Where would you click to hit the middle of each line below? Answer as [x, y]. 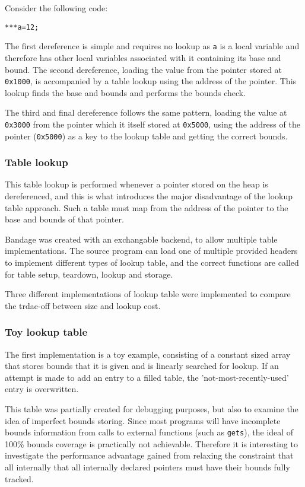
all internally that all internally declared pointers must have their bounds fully [147, 467]
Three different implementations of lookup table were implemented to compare [148, 294]
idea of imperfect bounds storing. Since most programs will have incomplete [143, 420]
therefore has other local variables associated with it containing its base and [143, 57]
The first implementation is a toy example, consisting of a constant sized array [148, 354]
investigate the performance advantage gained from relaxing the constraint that [149, 455]
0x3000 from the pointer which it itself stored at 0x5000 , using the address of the [152, 124]
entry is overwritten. [42, 389]
